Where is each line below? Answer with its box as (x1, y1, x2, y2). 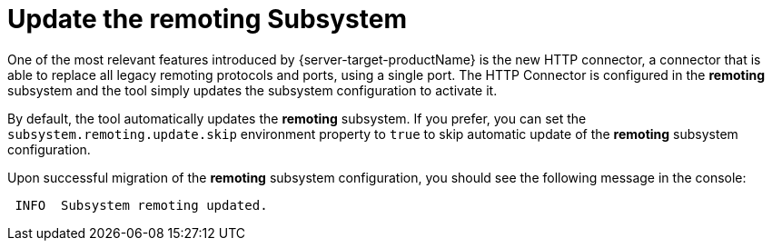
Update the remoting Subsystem (7, 4, 407, 35)
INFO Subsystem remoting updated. (15, 197, 268, 213)
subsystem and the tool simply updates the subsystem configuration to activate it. (7, 82, 498, 98)
